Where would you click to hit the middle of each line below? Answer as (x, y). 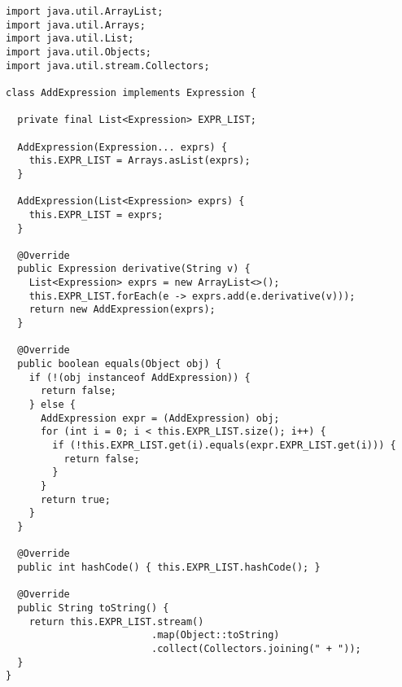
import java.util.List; (70, 39)
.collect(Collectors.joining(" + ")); (256, 648)
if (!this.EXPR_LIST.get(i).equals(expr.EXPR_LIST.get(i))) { (224, 445)
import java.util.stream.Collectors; (108, 66)
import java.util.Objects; (79, 52)
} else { (52, 405)
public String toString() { (93, 608)
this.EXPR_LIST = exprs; (96, 214)
